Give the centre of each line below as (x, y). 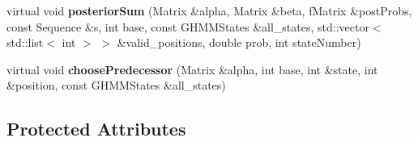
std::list (25, 42)
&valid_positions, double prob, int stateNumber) (239, 42)
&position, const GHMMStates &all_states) (116, 85)
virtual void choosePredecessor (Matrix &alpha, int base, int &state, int (192, 69)
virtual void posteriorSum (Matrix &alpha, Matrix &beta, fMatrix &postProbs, (209, 10)
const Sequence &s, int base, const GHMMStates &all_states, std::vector (188, 26)
